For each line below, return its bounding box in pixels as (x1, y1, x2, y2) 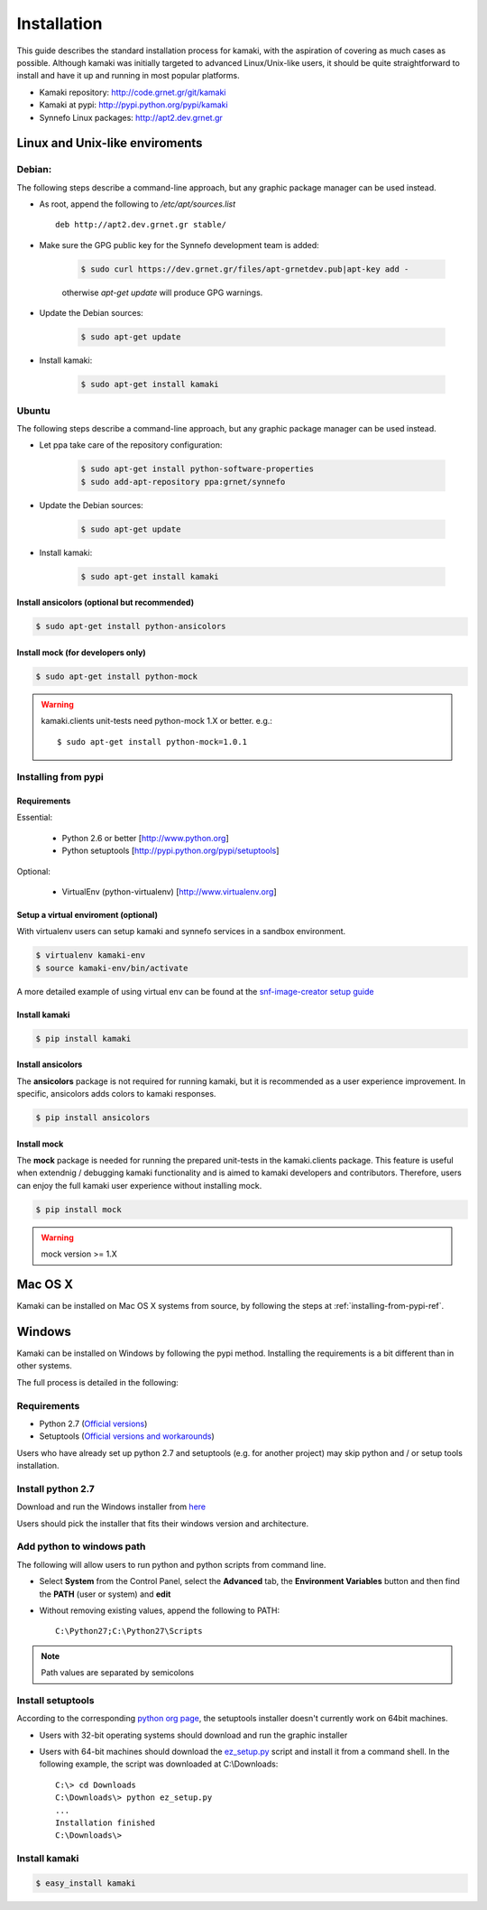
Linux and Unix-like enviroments (16, 135, 203, 151)
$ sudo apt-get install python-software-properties (80, 464, 315, 474)
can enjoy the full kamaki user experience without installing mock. (16, 1180, 262, 1191)
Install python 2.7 (16, 1482, 95, 1495)
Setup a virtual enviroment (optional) (16, 910, 158, 921)
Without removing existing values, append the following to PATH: (39, 1605, 280, 1616)
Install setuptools (16, 1693, 95, 1706)
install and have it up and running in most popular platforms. (16, 70, 241, 81)
